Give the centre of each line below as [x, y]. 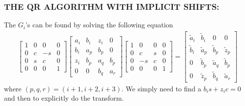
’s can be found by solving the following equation [99, 25]
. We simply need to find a [161, 88]
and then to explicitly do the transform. [64, 98]
